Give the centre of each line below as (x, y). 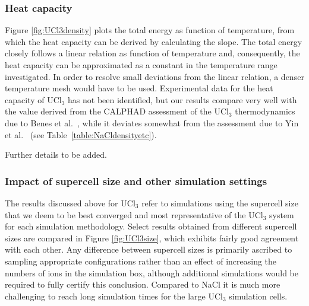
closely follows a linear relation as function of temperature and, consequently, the (152, 53)
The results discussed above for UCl (70, 203)
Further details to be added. (56, 154)
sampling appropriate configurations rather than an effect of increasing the (141, 261)
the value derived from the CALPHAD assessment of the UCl (117, 111)
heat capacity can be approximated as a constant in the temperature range (141, 65)
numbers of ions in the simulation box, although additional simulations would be (152, 272)
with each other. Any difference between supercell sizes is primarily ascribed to (149, 249)
